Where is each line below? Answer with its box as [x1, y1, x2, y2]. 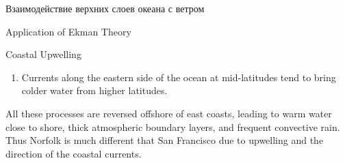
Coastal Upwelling [5, 47, 81, 61]
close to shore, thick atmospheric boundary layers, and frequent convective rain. [5, 119, 340, 134]
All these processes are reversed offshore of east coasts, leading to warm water [5, 106, 332, 120]
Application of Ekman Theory [5, 24, 131, 38]
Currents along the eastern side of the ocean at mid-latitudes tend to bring [21, 70, 336, 84]
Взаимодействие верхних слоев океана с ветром [5, 1, 205, 15]
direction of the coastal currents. [5, 146, 142, 160]
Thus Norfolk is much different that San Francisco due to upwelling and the [5, 133, 324, 147]
